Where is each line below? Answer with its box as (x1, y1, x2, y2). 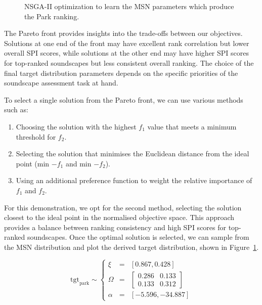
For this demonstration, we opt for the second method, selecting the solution (4, 202, 242, 212)
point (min (16, 158, 50, 168)
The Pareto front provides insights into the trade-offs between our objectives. (4, 28, 243, 38)
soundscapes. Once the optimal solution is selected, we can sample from (27, 232, 249, 242)
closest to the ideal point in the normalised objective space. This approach (4, 212, 235, 223)
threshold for (16, 131, 56, 142)
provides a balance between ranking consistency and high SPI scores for (4, 222, 227, 232)
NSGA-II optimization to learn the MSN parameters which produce (24, 1, 234, 11)
